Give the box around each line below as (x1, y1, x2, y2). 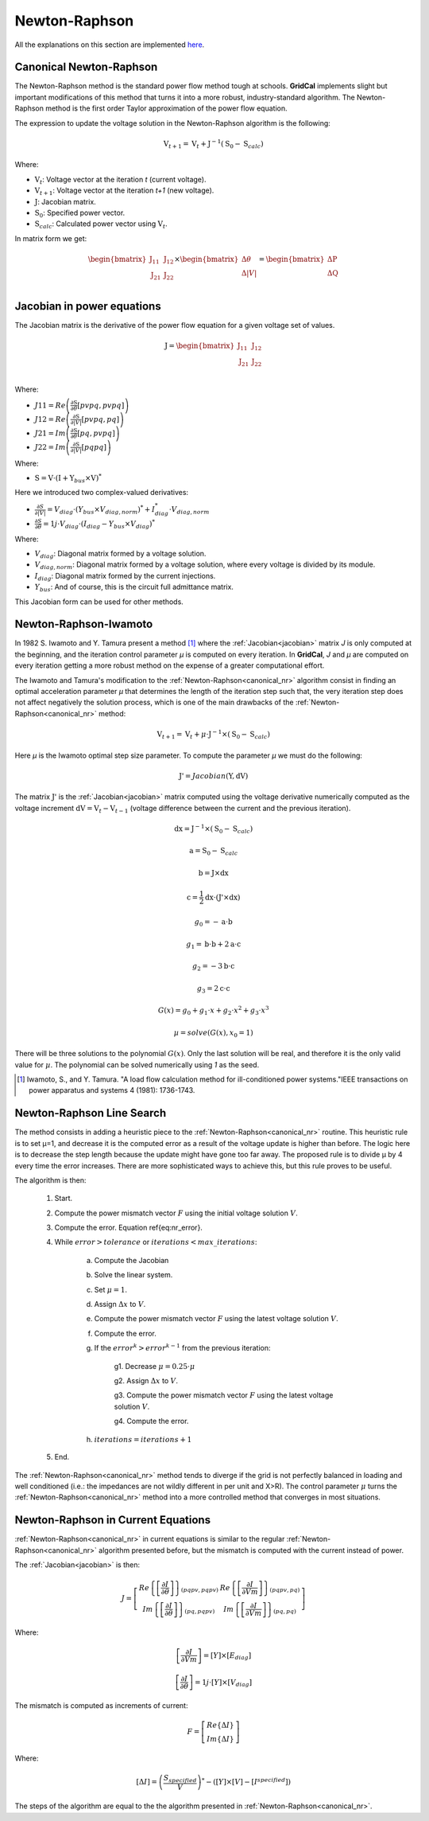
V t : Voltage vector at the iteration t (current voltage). (34, 174, 207, 186)
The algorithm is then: (14, 1175, 87, 1185)
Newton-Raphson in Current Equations (14, 1513, 211, 1527)
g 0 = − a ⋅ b (194, 917, 234, 928)
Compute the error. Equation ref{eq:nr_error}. (54, 1222, 203, 1233)
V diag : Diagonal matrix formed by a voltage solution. (34, 549, 207, 560)
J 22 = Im (34, 443, 66, 451)
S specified (163, 1773, 198, 1784)
